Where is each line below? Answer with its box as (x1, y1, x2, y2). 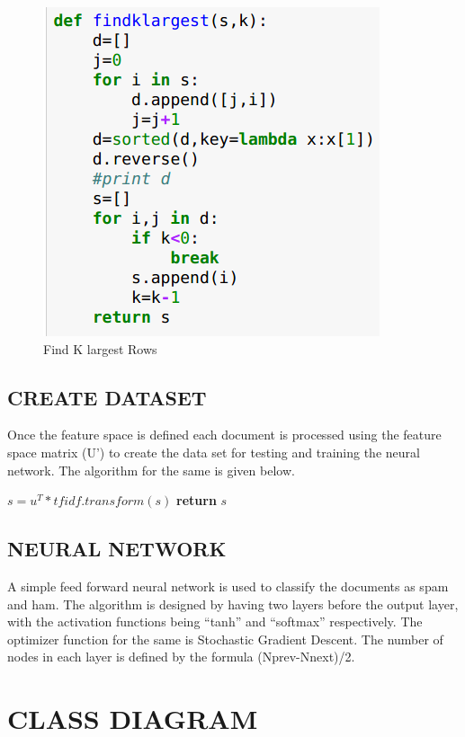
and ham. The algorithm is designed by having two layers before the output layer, (7, 594, 459, 613)
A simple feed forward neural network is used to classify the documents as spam (7, 576, 449, 595)
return (176, 491, 217, 510)
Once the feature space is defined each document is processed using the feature (7, 425, 442, 444)
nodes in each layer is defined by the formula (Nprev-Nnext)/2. (7, 647, 355, 666)
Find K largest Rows (43, 339, 157, 358)
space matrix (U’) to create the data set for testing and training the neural (7, 442, 420, 461)
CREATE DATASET (7, 383, 207, 411)
